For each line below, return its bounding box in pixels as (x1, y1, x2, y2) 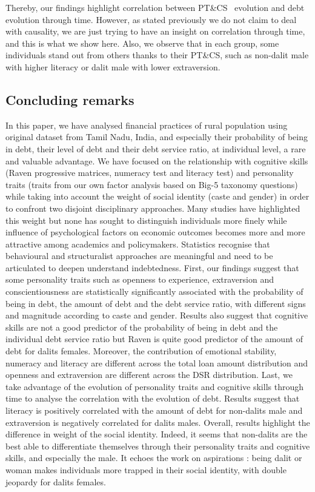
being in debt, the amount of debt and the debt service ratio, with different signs (5, 297, 306, 309)
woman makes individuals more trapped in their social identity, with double (5, 463, 287, 476)
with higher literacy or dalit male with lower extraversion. (5, 60, 220, 73)
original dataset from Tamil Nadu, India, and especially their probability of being (5, 130, 308, 143)
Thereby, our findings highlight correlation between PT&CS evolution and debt (5, 1, 305, 13)
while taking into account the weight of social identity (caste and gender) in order (5, 190, 310, 203)
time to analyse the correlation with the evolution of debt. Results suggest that (5, 392, 300, 405)
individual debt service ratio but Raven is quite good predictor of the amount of (5, 332, 303, 345)
